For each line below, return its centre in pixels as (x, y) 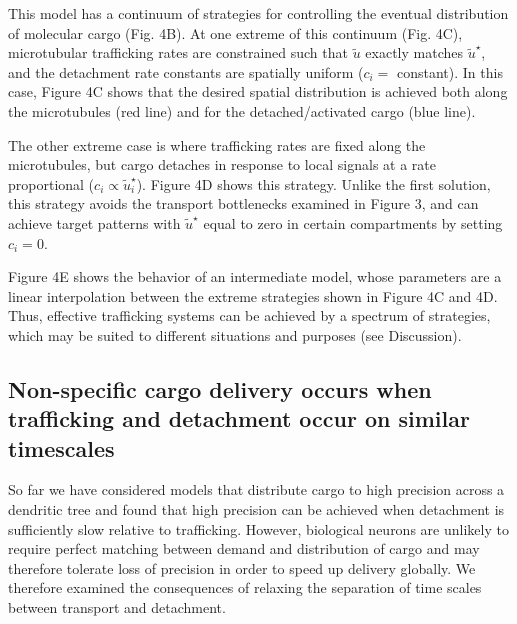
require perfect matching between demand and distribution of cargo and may (244, 548)
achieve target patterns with (94, 222)
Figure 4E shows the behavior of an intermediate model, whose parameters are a (255, 276)
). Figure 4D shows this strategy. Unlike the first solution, (313, 183)
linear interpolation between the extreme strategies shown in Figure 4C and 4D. (253, 295)
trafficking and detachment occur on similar (239, 418)
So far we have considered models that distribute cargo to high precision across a (256, 489)
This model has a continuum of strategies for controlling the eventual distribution (258, 13)
